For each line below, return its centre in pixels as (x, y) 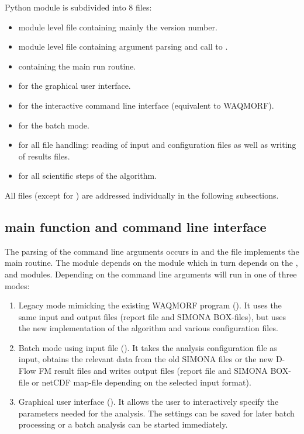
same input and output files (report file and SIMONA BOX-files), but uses (152, 316)
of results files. (44, 156)
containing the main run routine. (77, 66)
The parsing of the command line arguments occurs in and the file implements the (152, 251)
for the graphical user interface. (75, 86)
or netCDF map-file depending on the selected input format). (141, 382)
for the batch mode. (54, 125)
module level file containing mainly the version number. (118, 27)
